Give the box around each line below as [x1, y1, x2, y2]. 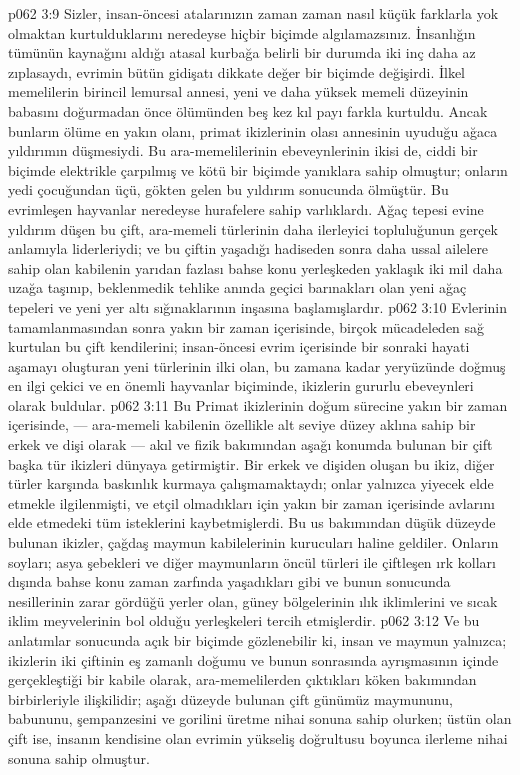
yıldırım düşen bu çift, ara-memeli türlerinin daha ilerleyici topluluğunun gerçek [8, 218, 498, 239]
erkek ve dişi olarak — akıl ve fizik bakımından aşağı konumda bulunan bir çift [8, 434, 493, 455]
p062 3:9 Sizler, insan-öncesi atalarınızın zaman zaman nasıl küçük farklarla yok [8, 3, 499, 23]
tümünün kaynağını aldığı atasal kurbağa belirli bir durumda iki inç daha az [8, 42, 476, 63]
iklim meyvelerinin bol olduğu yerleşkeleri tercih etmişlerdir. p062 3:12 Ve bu [8, 610, 480, 631]
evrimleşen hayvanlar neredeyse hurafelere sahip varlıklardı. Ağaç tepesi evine [8, 198, 484, 219]
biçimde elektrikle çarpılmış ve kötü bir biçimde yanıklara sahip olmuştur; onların [8, 159, 508, 180]
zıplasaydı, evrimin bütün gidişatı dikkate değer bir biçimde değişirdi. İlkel [8, 61, 466, 82]
